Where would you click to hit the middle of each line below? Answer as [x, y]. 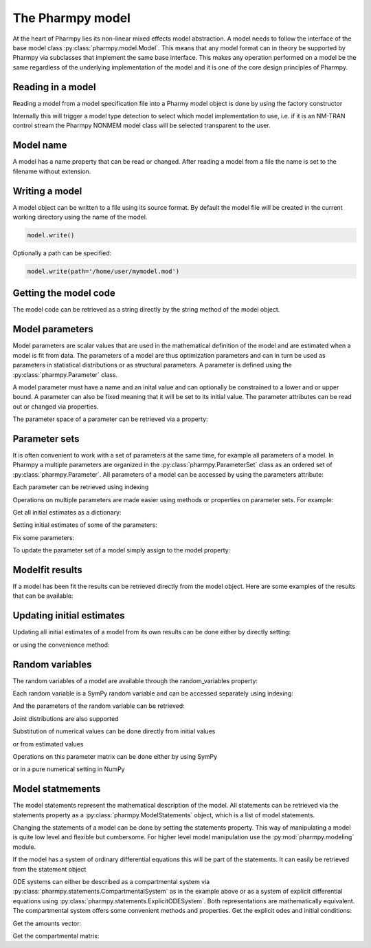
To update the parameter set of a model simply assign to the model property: [122, 550]
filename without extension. [52, 171]
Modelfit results [47, 570]
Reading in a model [54, 87]
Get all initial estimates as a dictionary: [67, 512]
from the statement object [49, 869]
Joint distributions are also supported [66, 718]
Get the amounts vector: [47, 923]
